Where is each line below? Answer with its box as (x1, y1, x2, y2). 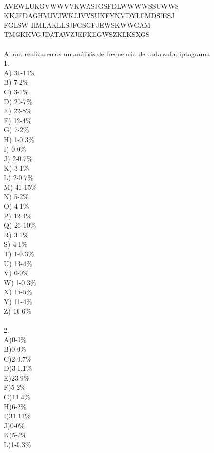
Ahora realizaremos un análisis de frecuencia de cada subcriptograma (4, 48, 210, 58)
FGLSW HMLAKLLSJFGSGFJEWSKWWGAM (4, 19, 151, 30)
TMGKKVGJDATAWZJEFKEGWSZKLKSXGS (4, 29, 150, 39)
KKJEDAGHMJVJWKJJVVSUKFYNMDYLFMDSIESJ (4, 10, 175, 20)
